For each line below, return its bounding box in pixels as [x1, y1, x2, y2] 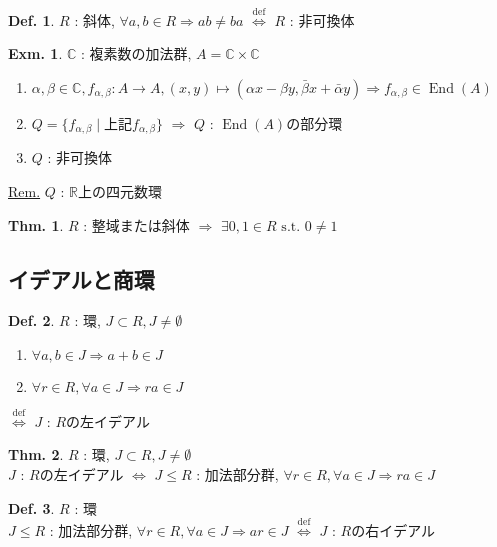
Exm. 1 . [8, 43, 63, 64]
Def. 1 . [8, 9, 55, 30]
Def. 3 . [8, 497, 55, 518]
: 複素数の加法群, [80, 43, 192, 64]
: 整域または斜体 [83, 214, 190, 235]
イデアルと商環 [8, 263, 155, 294]
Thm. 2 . [8, 444, 64, 465]
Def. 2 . [8, 310, 55, 331]
